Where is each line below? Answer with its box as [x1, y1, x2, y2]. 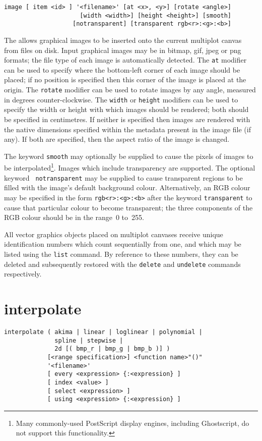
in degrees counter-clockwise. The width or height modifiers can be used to [4, 94, 238, 104]
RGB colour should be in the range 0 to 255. [4, 212, 144, 223]
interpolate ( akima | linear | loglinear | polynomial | [4, 328, 203, 336]
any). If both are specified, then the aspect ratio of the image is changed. [4, 134, 230, 144]
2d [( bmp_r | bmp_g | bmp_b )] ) [54, 345, 170, 353]
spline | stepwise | [54, 337, 123, 344]
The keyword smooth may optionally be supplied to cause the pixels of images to [4, 150, 253, 161]
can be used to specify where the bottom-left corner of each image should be [4, 64, 240, 75]
